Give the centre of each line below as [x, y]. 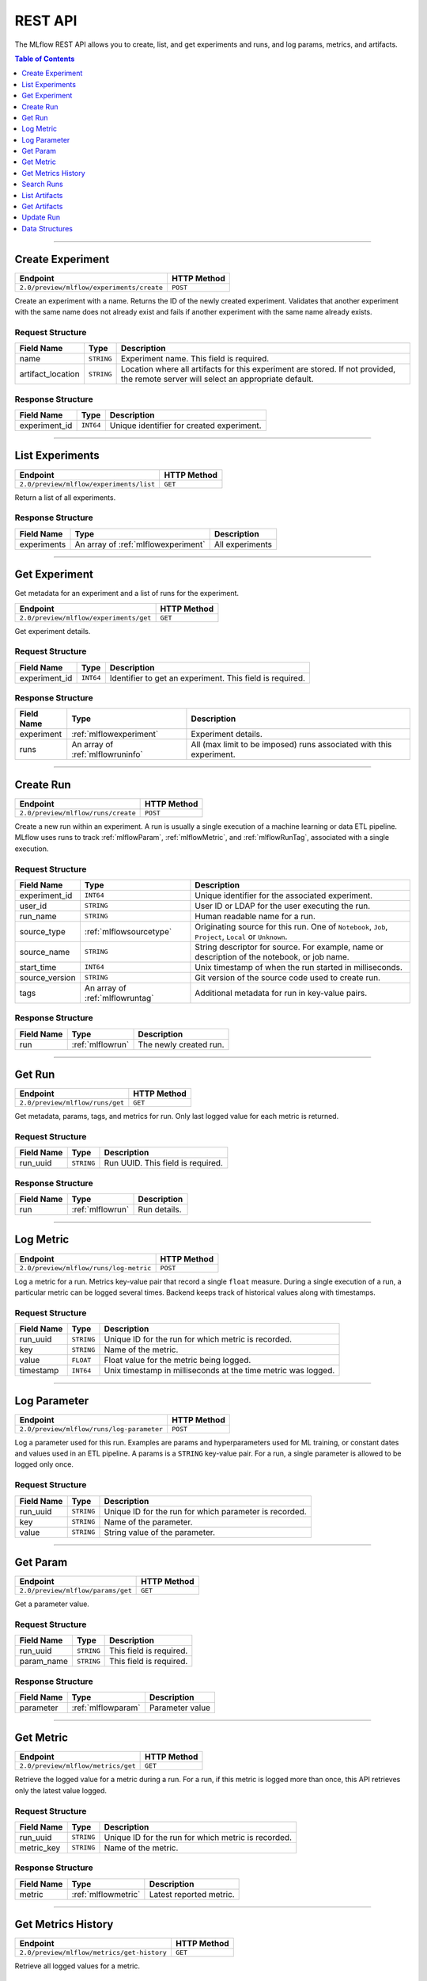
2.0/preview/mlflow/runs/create [77, 813]
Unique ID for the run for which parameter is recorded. [206, 1511]
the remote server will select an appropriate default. [217, 379]
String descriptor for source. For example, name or [289, 947]
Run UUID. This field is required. [163, 1163]
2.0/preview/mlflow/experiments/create [91, 287]
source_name [45, 952]
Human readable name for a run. [255, 916]
